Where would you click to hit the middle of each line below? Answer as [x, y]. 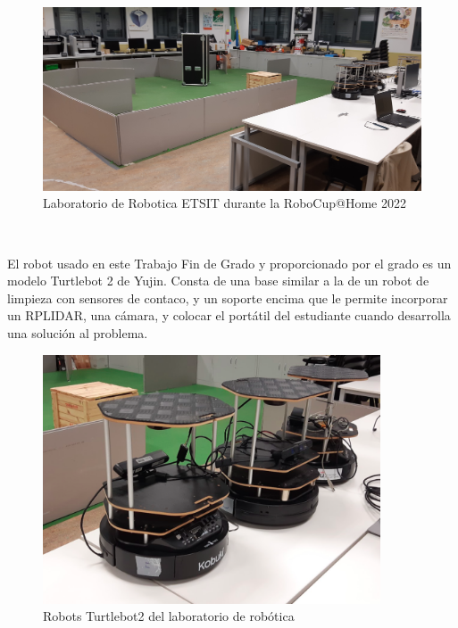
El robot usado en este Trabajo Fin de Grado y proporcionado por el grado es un [229, 263]
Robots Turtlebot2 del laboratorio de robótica [169, 616]
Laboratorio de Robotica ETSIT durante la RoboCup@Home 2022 [225, 203]
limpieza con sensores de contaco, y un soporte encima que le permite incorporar [228, 297]
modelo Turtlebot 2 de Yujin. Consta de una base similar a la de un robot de [218, 281]
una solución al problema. [78, 332]
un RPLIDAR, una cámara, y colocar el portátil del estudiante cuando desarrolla [229, 315]
